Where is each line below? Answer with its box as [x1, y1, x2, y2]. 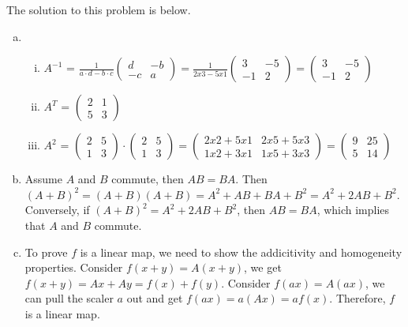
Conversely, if [24, 201, 90, 218]
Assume [24, 171, 62, 187]
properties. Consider [24, 259, 123, 276]
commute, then [111, 171, 184, 187]
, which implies [316, 201, 390, 218]
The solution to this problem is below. [6, 2, 191, 17]
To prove [24, 243, 68, 260]
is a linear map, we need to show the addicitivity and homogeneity [80, 243, 402, 260]
